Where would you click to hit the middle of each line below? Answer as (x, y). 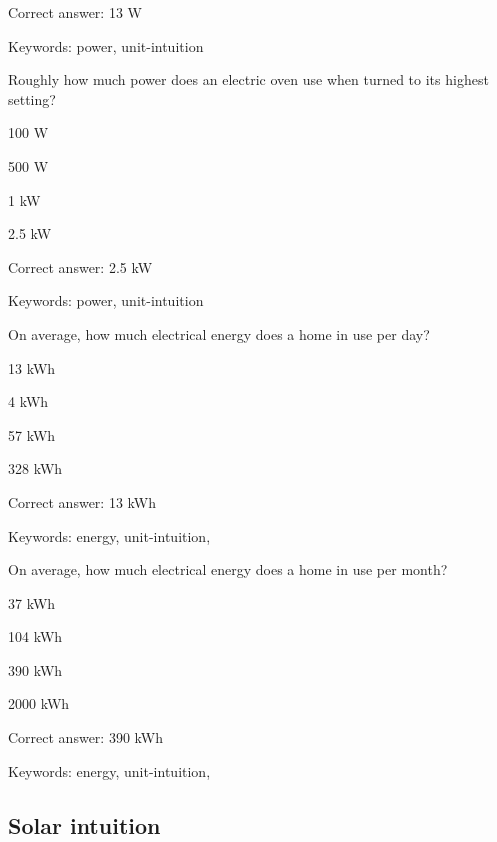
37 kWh (32, 602)
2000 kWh (39, 703)
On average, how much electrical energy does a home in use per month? (228, 569)
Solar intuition (84, 824)
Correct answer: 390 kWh (85, 737)
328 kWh (35, 468)
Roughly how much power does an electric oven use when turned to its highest (248, 79)
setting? (32, 98)
